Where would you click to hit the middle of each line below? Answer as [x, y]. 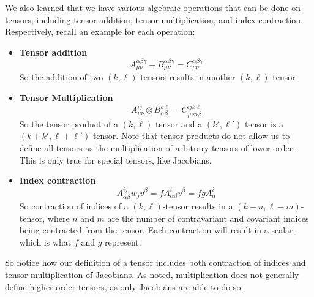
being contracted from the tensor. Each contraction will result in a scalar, [157, 230]
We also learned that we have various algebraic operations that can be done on [153, 7]
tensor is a [264, 123]
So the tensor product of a [69, 123]
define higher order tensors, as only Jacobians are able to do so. [124, 286]
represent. [123, 242]
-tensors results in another [186, 77]
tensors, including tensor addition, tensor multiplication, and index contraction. [154, 19]
